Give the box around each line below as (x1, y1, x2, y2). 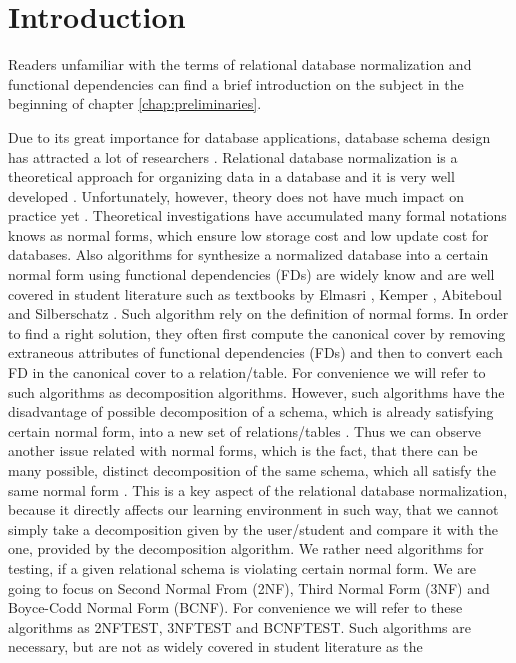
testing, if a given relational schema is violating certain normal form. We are (8, 557, 476, 578)
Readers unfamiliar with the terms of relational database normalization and (8, 54, 472, 75)
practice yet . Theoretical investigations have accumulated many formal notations (8, 205, 507, 226)
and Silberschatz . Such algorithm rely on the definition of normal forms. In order (8, 303, 509, 324)
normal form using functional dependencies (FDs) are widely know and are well (8, 264, 495, 285)
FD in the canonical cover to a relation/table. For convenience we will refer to (8, 362, 486, 383)
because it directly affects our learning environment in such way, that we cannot (8, 499, 499, 520)
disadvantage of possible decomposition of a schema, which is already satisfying (8, 401, 494, 422)
